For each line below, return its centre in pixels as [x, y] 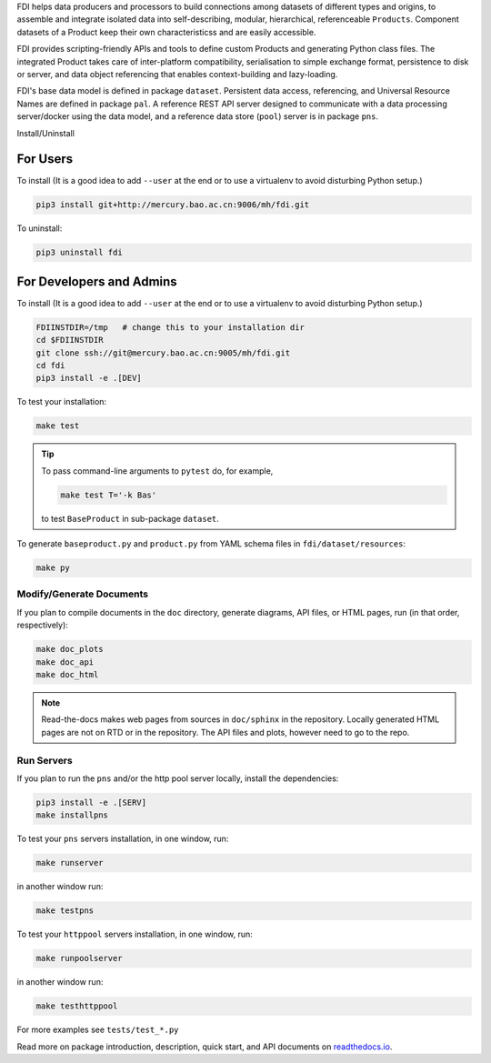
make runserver [70, 863]
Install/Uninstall [45, 133]
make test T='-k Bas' [109, 495]
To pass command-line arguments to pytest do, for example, [157, 471]
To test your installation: [62, 402]
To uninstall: [40, 228]
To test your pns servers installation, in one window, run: [123, 839]
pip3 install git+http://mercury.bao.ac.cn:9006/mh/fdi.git [173, 205]
